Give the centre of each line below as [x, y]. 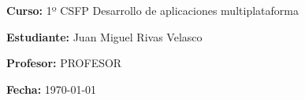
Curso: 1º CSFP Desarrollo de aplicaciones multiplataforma [152, 10]
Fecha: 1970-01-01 [52, 89]
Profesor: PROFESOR [64, 63]
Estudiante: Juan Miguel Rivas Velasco [104, 36]
